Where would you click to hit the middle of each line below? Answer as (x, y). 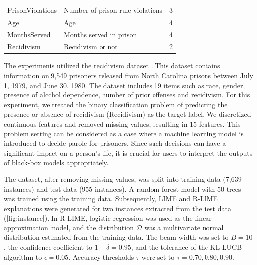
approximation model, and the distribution (69, 227)
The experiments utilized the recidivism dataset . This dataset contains (112, 66)
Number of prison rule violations (113, 10)
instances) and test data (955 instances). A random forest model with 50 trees (123, 189)
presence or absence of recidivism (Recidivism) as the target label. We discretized (128, 114)
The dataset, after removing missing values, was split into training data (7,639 (123, 179)
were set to (158, 256)
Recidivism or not (91, 47)
